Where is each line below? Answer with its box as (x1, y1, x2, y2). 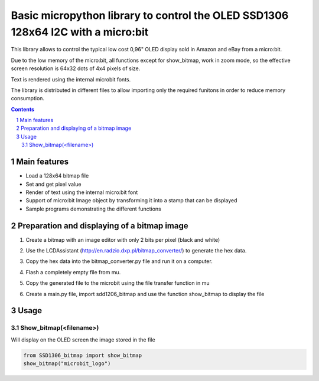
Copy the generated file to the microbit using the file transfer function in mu (25, 280, 210, 287)
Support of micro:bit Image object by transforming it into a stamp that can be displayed (25, 197, 237, 204)
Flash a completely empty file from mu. (25, 268, 121, 275)
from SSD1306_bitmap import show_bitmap (23, 352, 142, 359)
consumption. (11, 95, 44, 102)
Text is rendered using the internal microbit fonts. (11, 75, 131, 83)
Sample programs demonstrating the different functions (25, 205, 162, 212)
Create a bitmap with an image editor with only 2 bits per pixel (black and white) (25, 236, 220, 243)
